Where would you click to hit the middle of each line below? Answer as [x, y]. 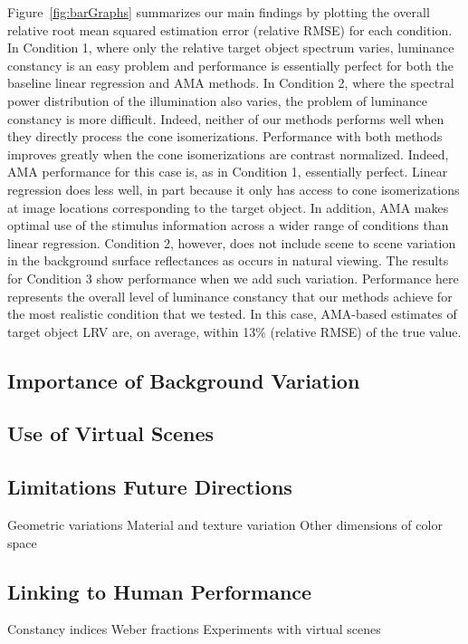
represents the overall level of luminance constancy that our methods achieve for [230, 296]
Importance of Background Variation [184, 380]
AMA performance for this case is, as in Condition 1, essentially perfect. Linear [228, 172]
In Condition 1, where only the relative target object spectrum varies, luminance [231, 48]
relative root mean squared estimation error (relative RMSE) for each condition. [230, 29]
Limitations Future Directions [150, 487]
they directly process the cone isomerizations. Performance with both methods [225, 136]
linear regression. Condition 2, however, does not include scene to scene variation [232, 242]
